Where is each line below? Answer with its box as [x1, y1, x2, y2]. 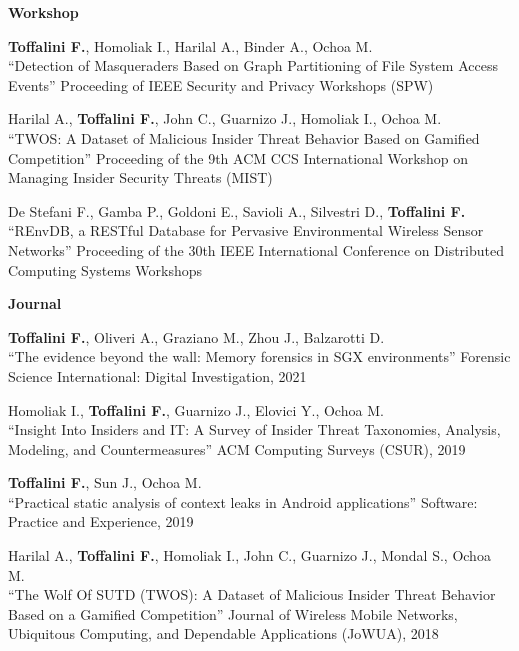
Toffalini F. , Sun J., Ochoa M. [8, 472, 202, 493]
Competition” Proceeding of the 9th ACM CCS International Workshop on [8, 147, 469, 168]
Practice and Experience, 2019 [8, 511, 194, 532]
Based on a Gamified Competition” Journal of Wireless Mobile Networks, [8, 603, 458, 624]
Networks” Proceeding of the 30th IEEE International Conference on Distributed [8, 239, 505, 260]
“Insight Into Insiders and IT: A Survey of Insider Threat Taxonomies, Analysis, [8, 419, 501, 440]
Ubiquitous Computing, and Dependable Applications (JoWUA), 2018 [8, 623, 439, 644]
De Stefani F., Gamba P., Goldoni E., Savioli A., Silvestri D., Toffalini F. [8, 200, 466, 221]
